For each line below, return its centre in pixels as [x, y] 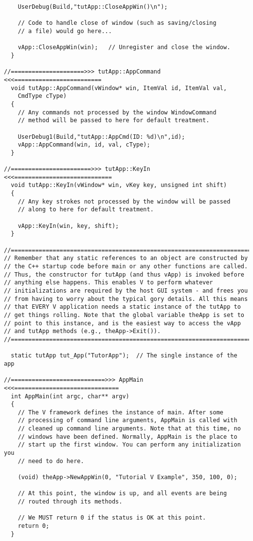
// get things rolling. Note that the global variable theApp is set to [124, 315]
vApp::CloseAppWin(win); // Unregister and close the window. [124, 47]
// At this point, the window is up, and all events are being [122, 494]
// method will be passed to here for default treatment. [114, 121]
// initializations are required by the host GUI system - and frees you [126, 290]
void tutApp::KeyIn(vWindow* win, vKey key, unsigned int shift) [119, 185]
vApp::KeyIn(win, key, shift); [68, 226]
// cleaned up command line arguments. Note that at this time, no [129, 429]
